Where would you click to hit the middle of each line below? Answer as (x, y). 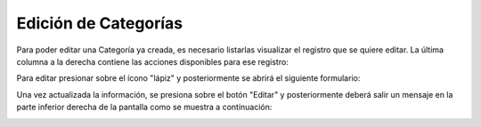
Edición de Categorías (100, 23)
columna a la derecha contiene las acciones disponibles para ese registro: (152, 61)
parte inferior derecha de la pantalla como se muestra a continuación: (144, 107)
